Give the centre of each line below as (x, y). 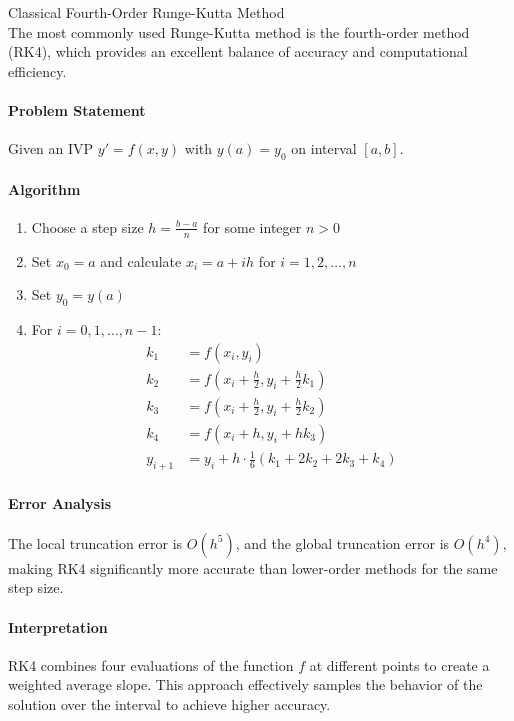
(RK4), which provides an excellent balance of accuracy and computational (238, 51)
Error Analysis (59, 502)
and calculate (141, 260)
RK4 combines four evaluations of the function (151, 664)
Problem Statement (77, 109)
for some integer (252, 226)
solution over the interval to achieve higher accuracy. (169, 704)
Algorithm (44, 188)
